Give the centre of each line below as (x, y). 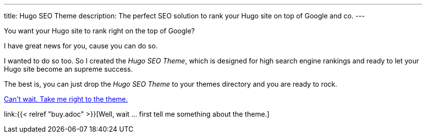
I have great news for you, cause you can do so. (81, 46)
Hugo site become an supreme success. (68, 69)
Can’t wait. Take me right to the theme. (66, 99)
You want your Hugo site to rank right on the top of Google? (99, 31)
